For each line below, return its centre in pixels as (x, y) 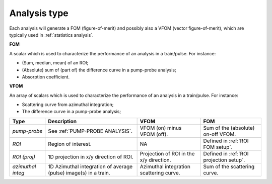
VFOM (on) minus (161, 128)
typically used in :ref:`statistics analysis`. (51, 35)
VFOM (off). (154, 134)
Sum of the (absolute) (229, 128)
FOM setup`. (218, 147)
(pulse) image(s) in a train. (79, 172)
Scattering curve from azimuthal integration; (68, 105)
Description (62, 121)
